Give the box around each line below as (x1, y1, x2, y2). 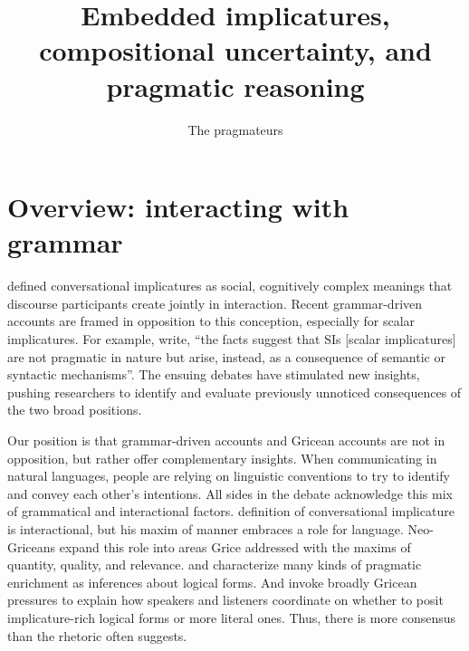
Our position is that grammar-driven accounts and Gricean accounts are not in (7, 430, 445, 449)
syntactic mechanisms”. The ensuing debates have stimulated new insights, (7, 365, 420, 384)
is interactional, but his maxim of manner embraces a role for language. (7, 519, 404, 538)
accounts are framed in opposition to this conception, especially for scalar (7, 311, 416, 330)
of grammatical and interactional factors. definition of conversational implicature (7, 502, 455, 521)
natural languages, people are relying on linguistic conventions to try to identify (7, 466, 450, 485)
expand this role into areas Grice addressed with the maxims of (59, 537, 411, 556)
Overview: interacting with (7, 188, 349, 225)
